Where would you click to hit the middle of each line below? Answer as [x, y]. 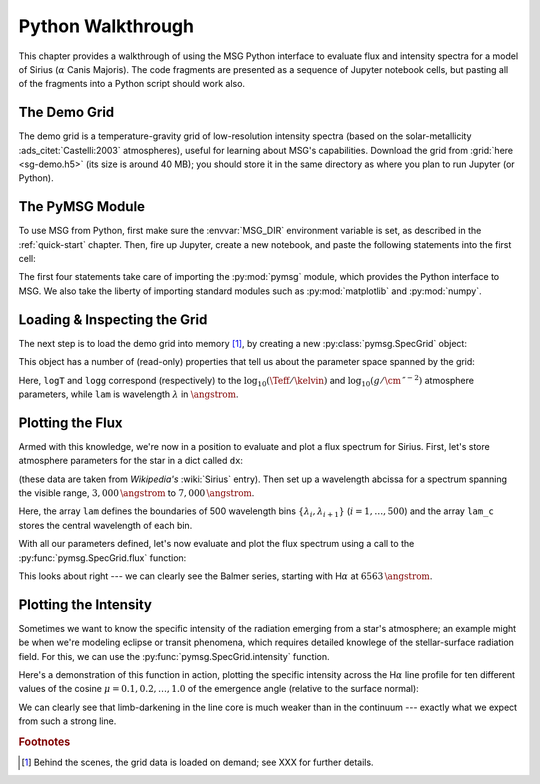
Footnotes [44, 742]
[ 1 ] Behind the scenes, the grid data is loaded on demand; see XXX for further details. [197, 762]
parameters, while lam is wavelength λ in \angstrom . [128, 394]
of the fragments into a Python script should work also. [131, 84]
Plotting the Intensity [85, 604]
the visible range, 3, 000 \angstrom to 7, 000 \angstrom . [136, 493]
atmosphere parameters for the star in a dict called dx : [131, 461]
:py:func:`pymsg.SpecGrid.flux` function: [102, 557]
